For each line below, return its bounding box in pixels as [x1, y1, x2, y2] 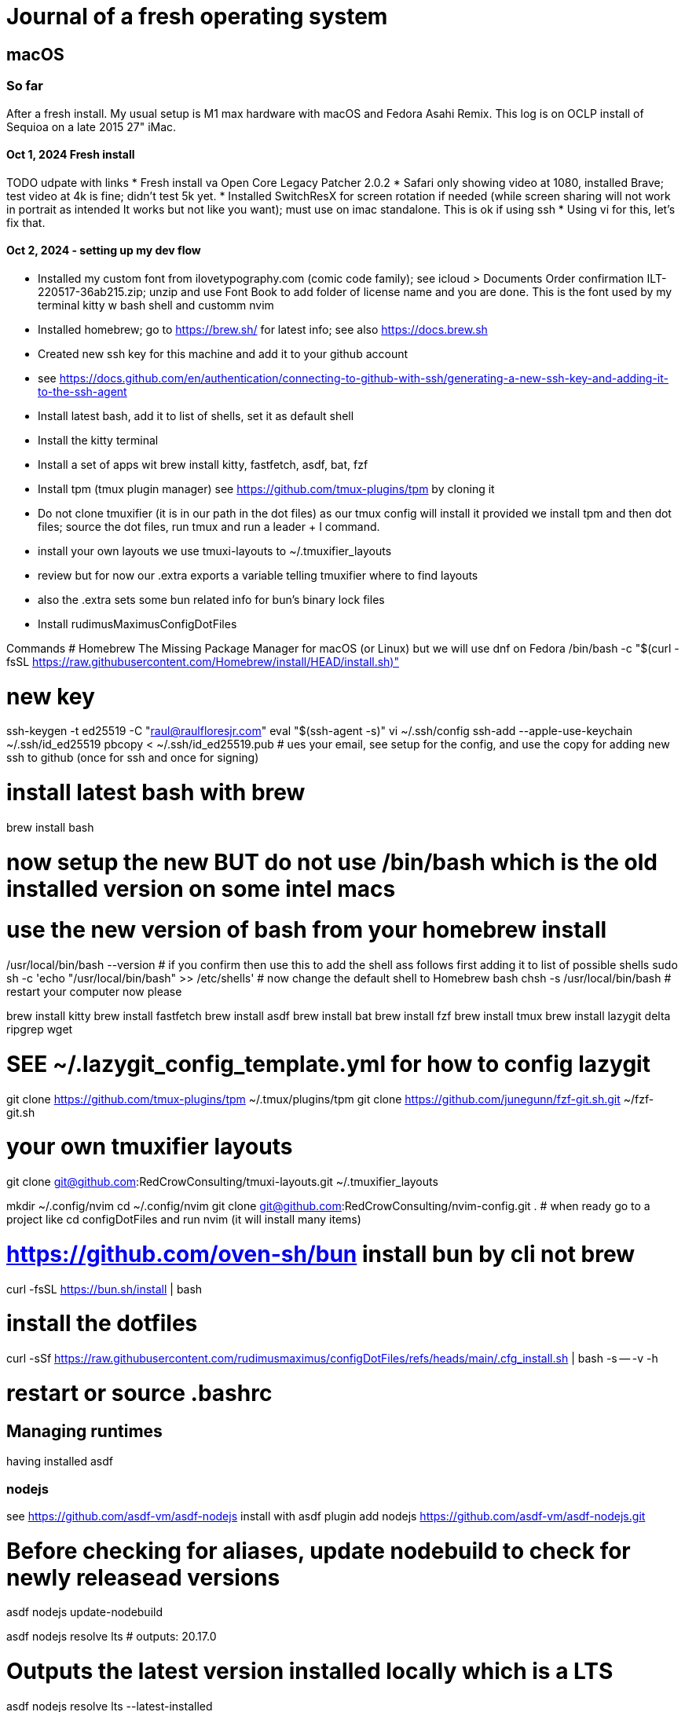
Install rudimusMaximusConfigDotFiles [38, 616, 237, 631]
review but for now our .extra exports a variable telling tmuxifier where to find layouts [38, 568, 478, 582]
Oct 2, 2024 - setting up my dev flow [6, 243, 201, 258]
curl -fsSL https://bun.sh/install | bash [6, 1282, 203, 1296]
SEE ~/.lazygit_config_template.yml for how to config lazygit [6, 1050, 650, 1077]
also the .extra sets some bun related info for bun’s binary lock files [38, 592, 385, 606]
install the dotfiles [6, 1310, 198, 1337]
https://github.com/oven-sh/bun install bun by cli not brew [6, 1240, 636, 1268]
